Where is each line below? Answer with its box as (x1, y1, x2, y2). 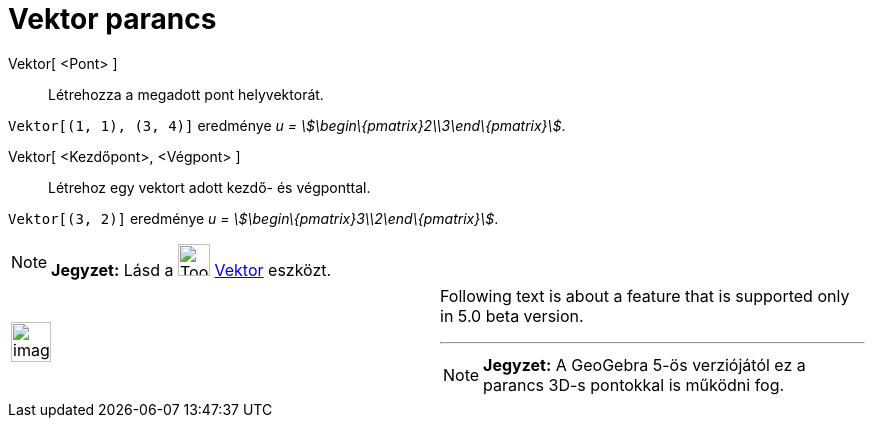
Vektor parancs (8, 2, 217, 36)
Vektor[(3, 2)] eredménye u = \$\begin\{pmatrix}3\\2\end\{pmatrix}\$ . (8, 209, 499, 227)
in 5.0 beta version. (440, 305, 584, 326)
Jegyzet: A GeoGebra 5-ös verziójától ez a (483, 354, 806, 375)
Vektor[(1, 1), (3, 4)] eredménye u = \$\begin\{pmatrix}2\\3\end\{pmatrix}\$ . (8, 116, 566, 134)
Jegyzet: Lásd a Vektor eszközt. (51, 259, 332, 280)
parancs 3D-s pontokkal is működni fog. (483, 374, 785, 395)
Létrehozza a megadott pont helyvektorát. (48, 85, 324, 103)
